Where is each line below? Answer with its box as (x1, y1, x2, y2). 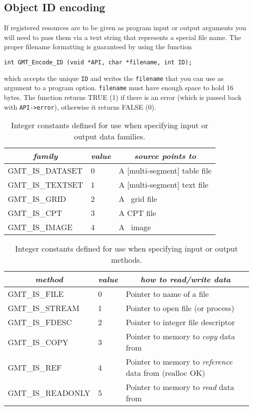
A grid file (118, 193, 157, 205)
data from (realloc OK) (126, 367, 205, 379)
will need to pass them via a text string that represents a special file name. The (4, 32, 241, 42)
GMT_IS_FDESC (8, 316, 72, 328)
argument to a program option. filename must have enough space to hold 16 (4, 82, 234, 93)
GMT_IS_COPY (8, 336, 69, 348)
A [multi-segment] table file (118, 165, 212, 176)
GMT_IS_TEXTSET (8, 179, 83, 191)
